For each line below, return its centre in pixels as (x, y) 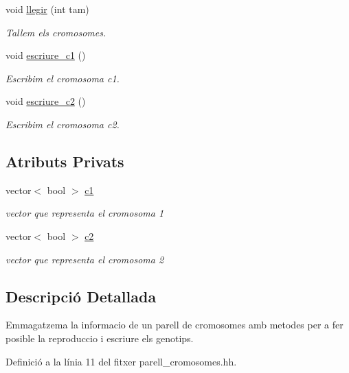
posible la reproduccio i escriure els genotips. (100, 338)
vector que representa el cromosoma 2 (85, 259)
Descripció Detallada (81, 296)
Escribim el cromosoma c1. (63, 78)
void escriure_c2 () (46, 101)
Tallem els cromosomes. (56, 32)
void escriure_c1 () (46, 55)
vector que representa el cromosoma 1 (85, 213)
